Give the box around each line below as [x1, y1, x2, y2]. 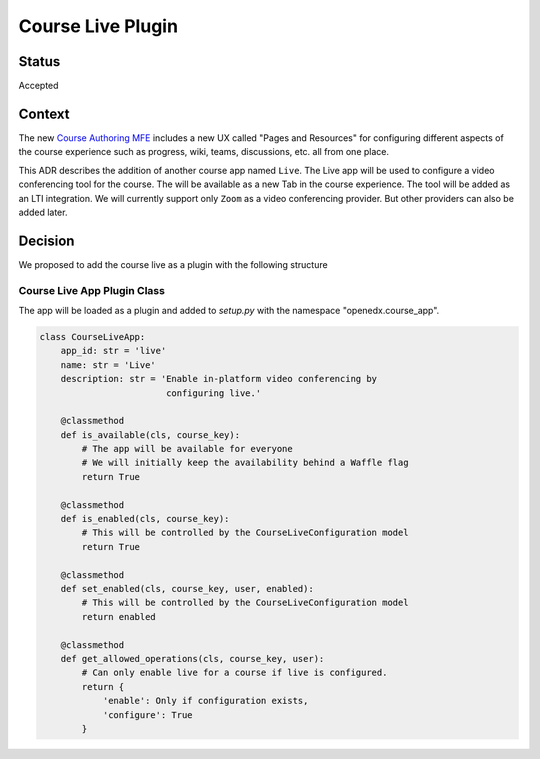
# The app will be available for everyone [81, 443, 294, 455]
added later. [18, 206, 68, 218]
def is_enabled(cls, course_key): [60, 513, 230, 525]
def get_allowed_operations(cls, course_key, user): [60, 653, 325, 664]
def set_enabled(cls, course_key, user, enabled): [60, 583, 314, 594]
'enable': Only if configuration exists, [102, 695, 309, 707]
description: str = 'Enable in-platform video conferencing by [60, 373, 378, 385]
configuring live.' [165, 387, 262, 399]
